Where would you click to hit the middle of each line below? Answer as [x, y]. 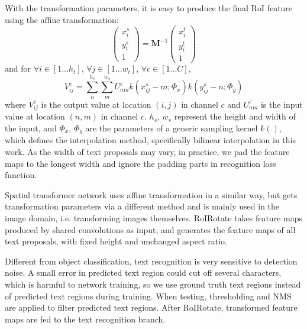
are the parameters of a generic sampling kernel [172, 128]
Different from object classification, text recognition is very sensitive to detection [151, 261]
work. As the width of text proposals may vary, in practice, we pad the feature [147, 152]
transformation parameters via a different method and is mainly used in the [142, 206]
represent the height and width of [235, 116]
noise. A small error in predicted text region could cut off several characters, [143, 272]
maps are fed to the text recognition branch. [85, 319]
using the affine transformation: [62, 19]
